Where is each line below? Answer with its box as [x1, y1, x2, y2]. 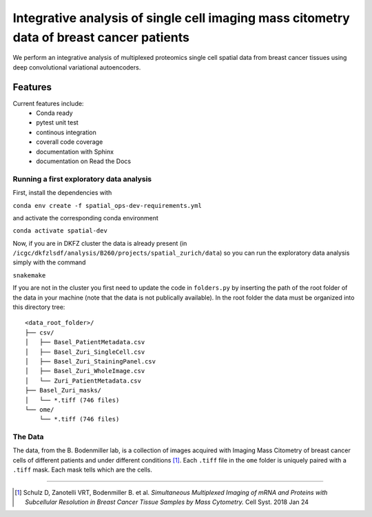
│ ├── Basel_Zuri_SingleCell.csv [25, 348, 145, 356]
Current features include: [12, 99, 84, 107]
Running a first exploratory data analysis [12, 174, 152, 184]
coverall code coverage [36, 138, 103, 146]
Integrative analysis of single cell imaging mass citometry [12, 10, 351, 25]
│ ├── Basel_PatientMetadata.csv [25, 338, 145, 346]
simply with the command [12, 258, 86, 266]
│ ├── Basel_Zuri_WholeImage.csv [25, 367, 145, 375]
